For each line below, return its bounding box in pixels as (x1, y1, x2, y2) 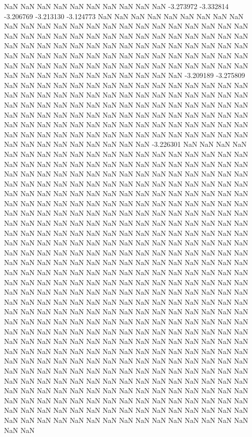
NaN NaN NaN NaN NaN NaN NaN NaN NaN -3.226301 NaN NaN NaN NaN (4, 139, 247, 149)
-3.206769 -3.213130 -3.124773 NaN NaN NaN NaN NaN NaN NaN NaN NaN (4, 11, 243, 21)
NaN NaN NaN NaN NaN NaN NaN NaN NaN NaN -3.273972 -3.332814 (4, 1, 229, 11)
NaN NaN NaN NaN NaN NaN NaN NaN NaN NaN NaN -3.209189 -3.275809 (4, 70, 245, 80)
